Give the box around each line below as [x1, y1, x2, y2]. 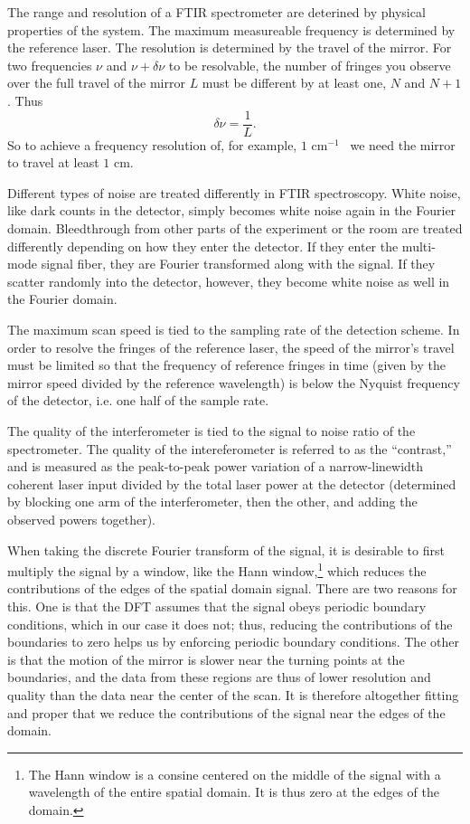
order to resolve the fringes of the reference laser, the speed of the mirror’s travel [7, 337, 455, 356]
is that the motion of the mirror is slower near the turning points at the [7, 649, 405, 668]
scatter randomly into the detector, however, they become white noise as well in [7, 271, 450, 290]
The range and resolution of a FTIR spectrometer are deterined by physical [7, 3, 426, 21]
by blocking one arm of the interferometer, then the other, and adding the [7, 492, 418, 511]
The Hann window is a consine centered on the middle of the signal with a [28, 764, 441, 783]
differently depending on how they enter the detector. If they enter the [7, 236, 399, 255]
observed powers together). [7, 509, 155, 528]
